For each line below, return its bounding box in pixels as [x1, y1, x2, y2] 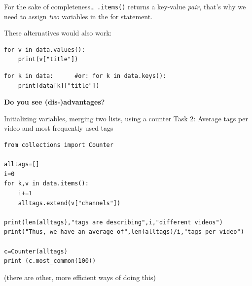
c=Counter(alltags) [4, 248, 68, 255]
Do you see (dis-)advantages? [4, 97, 105, 107]
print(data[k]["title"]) [18, 82, 100, 89]
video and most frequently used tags [4, 123, 113, 133]
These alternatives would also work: [4, 28, 112, 38]
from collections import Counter [4, 142, 113, 148]
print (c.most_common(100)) [4, 257, 96, 265]
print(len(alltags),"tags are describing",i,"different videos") [4, 218, 223, 226]
